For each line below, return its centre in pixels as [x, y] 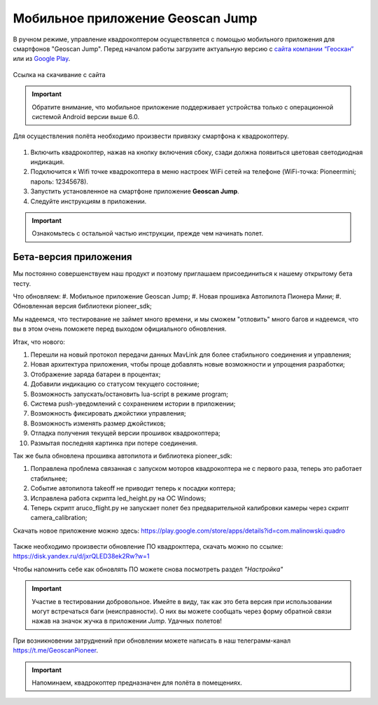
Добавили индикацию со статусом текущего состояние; [115, 384]
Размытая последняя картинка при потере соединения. [114, 443]
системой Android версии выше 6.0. [86, 116]
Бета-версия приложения [72, 257]
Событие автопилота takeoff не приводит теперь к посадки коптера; [133, 488]
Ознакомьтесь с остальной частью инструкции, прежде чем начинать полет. [148, 233]
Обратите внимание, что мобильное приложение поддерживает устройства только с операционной [183, 107]
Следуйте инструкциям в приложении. [89, 201]
